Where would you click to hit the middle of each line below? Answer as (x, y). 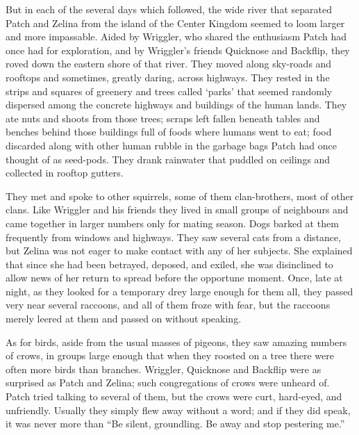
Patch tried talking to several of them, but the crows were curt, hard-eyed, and (174, 396)
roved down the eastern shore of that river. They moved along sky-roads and (169, 64)
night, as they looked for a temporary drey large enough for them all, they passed (179, 291)
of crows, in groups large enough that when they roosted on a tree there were (170, 355)
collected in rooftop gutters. (65, 173)
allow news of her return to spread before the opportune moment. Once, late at (174, 278)
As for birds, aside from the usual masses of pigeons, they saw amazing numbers (176, 342)
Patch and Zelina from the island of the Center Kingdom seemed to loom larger (175, 23)
